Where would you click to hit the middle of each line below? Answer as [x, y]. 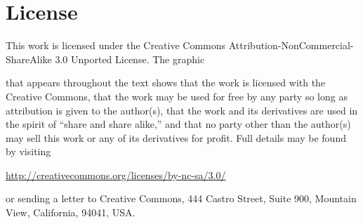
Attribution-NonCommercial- [291, 45]
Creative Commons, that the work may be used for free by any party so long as [177, 96]
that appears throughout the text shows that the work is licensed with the [166, 83]
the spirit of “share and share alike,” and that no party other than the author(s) [178, 124]
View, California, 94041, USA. [71, 212]
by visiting [28, 151]
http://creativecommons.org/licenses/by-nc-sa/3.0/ [116, 174]
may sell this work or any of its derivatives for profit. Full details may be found [176, 137]
